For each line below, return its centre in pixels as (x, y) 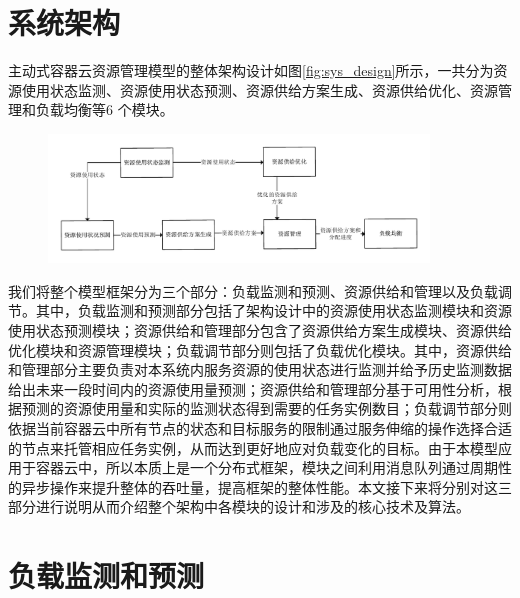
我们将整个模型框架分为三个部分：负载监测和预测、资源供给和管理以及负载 (253, 290)
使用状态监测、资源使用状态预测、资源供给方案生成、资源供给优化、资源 (259, 89)
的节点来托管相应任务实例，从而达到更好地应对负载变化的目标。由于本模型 (253, 447)
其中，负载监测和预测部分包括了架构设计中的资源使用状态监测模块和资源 (273, 310)
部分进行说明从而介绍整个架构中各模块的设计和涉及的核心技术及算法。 (239, 506)
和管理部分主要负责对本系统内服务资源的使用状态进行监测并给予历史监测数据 (260, 369)
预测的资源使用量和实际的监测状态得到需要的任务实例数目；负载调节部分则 (266, 408)
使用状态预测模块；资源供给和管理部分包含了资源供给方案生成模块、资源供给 (260, 329)
